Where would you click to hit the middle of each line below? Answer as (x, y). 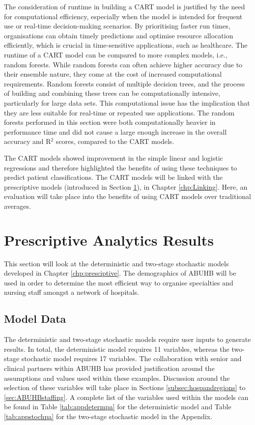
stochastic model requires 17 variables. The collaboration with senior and (131, 358)
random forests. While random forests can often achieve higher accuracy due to (123, 64)
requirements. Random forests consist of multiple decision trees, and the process (125, 83)
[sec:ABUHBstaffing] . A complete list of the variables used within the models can (126, 397)
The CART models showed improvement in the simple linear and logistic (113, 157)
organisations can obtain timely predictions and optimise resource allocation (119, 35)
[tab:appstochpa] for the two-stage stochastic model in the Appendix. (108, 416)
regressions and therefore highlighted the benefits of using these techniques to (121, 167)
